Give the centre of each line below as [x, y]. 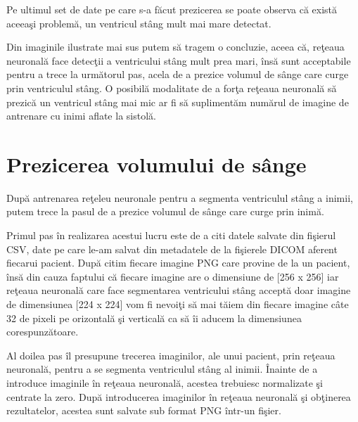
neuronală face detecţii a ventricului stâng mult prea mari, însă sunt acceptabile [179, 60]
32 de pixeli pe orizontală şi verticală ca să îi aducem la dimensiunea [154, 318]
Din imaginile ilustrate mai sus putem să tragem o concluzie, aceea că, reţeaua [175, 47]
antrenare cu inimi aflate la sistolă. [81, 116]
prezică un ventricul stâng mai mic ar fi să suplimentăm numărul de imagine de [178, 102]
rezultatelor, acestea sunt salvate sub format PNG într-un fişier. [144, 410]
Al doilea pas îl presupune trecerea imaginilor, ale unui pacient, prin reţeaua [171, 355]
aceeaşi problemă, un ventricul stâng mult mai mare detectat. [139, 23]
